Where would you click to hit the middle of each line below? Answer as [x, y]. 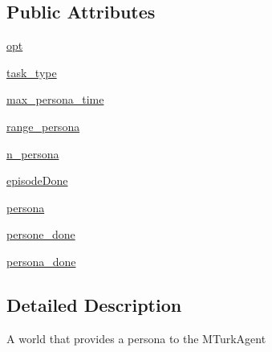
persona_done [41, 261]
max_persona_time [55, 99]
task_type [32, 72]
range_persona [43, 126]
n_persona [33, 153]
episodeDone [37, 180]
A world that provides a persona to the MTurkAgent [136, 338]
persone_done [41, 234]
